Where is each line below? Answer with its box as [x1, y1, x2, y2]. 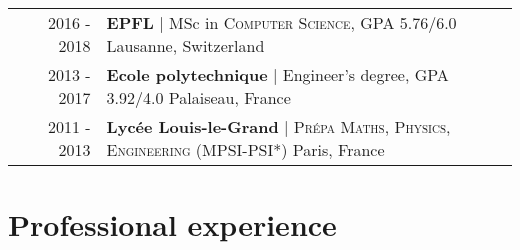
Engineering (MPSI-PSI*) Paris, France [106, 138, 385, 161]
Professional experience [8, 204, 337, 245]
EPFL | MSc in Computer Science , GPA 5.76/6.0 [106, 11, 457, 34]
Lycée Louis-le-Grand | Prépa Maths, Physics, [106, 115, 451, 138]
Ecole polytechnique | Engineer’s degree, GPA [106, 63, 449, 86]
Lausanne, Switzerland [106, 34, 265, 57]
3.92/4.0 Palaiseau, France [106, 86, 291, 109]
